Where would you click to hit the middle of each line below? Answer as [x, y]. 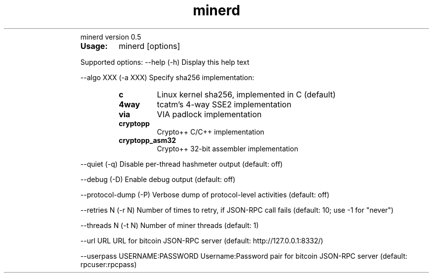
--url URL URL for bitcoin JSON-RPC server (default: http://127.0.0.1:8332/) [202, 240]
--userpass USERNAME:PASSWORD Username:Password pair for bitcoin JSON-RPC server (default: [244, 256]
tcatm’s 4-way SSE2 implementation [224, 104]
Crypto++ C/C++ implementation [211, 132]
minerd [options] [150, 46]
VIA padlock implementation [209, 114]
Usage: [94, 46]
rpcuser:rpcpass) [108, 264]
